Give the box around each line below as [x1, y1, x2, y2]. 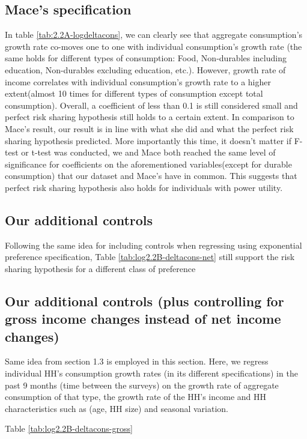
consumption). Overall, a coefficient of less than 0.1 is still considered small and [5, 98, 298, 111]
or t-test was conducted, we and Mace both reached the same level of [21, 146, 276, 159]
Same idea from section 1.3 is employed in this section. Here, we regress [5, 355, 269, 368]
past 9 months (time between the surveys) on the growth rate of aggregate [5, 378, 279, 391]
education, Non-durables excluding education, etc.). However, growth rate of [5, 63, 286, 76]
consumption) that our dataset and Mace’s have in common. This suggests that [5, 169, 297, 182]
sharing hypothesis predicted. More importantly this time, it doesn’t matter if [5, 134, 292, 147]
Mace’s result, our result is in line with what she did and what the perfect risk [5, 122, 294, 135]
